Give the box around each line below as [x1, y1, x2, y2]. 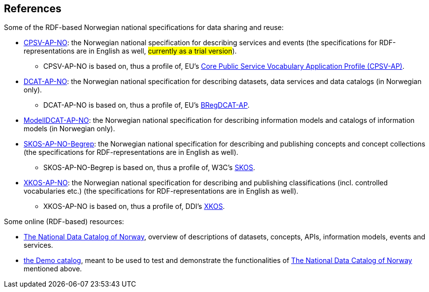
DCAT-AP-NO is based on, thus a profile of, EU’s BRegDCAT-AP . [43, 101, 250, 110]
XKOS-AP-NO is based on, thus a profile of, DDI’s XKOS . [43, 202, 225, 211]
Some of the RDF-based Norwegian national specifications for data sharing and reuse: [4, 23, 284, 32]
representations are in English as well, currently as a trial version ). [24, 47, 237, 56]
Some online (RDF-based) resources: [4, 217, 124, 226]
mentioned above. [24, 264, 82, 273]
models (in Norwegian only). [24, 124, 115, 133]
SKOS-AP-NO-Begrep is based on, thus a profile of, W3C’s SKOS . [43, 163, 255, 172]
